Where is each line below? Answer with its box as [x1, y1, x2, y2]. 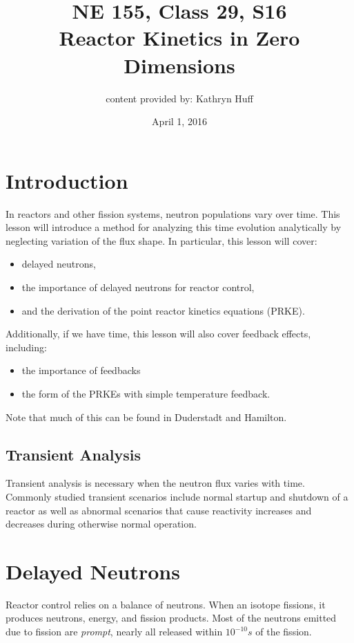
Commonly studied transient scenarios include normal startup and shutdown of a [6, 489, 348, 503]
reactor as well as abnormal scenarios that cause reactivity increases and [6, 503, 312, 517]
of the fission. [255, 624, 312, 639]
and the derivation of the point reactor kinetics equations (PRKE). [21, 303, 305, 317]
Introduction [6, 166, 128, 194]
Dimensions [124, 50, 235, 79]
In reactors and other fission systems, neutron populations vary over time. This [6, 206, 340, 221]
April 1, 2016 [152, 114, 207, 129]
